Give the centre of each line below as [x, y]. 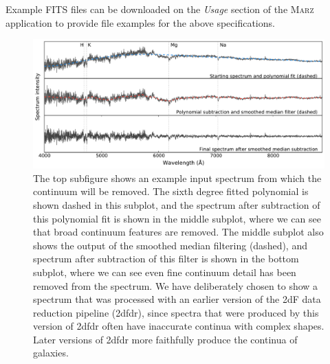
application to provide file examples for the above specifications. [140, 22]
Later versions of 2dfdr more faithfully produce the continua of [165, 339]
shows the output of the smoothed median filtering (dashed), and [170, 245]
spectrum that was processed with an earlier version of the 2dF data [177, 299]
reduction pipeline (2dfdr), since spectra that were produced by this [176, 312]
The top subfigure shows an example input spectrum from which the [177, 178]
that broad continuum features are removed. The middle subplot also [178, 232]
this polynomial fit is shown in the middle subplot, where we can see [177, 218]
